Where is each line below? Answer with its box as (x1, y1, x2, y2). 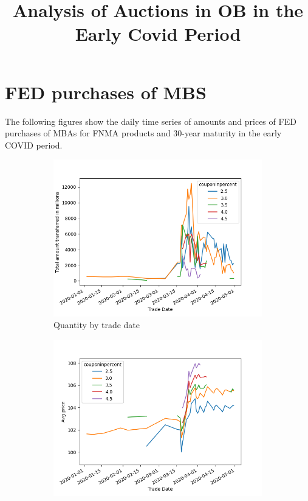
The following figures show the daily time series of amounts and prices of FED (5, 114, 296, 127)
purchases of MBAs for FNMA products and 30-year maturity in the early (5, 127, 282, 139)
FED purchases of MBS (5, 79, 207, 104)
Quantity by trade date (53, 318, 140, 331)
